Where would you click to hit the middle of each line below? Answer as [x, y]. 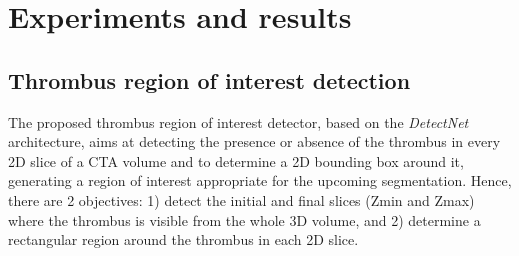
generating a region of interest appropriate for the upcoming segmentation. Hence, [260, 180]
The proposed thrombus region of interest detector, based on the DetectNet [238, 121]
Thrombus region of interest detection [209, 79]
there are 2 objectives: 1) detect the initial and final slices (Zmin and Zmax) [241, 199]
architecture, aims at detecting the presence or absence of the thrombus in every [254, 141]
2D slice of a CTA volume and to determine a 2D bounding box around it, [236, 160]
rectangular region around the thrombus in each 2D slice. [183, 239]
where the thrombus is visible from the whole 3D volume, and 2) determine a [244, 219]
